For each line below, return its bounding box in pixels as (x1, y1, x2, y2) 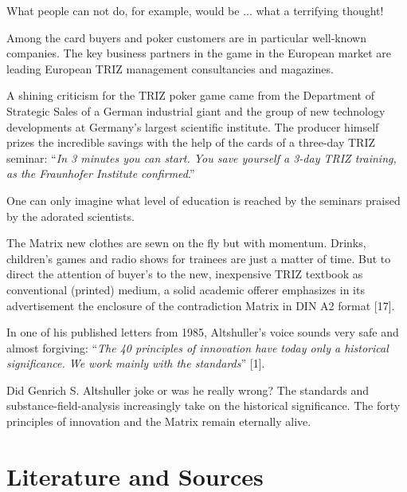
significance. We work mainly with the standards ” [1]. (6, 355, 265, 372)
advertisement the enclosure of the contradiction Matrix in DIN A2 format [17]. (6, 297, 395, 313)
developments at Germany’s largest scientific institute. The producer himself (6, 118, 379, 135)
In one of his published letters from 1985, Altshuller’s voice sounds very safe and (6, 324, 399, 340)
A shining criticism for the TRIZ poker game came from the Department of (6, 87, 374, 104)
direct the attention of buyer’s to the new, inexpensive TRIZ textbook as (6, 266, 363, 282)
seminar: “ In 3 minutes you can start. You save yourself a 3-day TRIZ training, (6, 149, 397, 166)
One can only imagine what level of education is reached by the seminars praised (6, 191, 401, 208)
